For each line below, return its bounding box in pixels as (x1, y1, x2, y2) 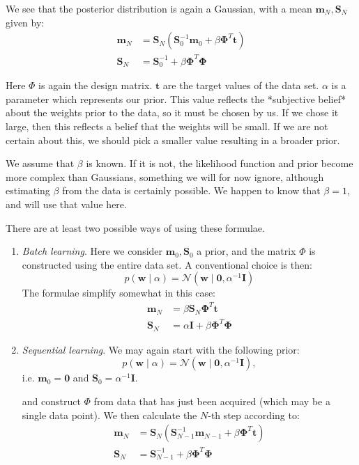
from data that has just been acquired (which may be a (93, 394, 330, 409)
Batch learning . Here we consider (22, 244, 163, 258)
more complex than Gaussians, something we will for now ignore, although (6, 169, 324, 184)
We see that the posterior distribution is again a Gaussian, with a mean (6, 1, 312, 15)
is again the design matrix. (38, 78, 153, 93)
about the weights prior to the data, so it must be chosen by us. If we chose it (6, 105, 339, 120)
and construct (22, 394, 81, 409)
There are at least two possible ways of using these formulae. (6, 220, 265, 235)
